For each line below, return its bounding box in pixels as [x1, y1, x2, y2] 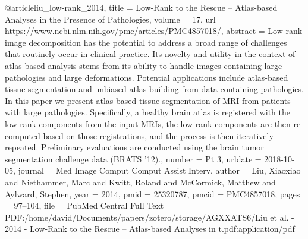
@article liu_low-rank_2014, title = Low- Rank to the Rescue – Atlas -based [5, 1, 278, 13]
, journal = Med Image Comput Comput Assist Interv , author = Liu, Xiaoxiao [13, 164, 301, 177]
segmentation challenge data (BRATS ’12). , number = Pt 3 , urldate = [5, 152, 262, 165]
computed [5, 129, 40, 141]
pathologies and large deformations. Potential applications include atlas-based [5, 71, 288, 83]
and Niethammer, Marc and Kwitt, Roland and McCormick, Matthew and [5, 175, 276, 188]
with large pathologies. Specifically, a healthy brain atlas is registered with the [5, 106, 290, 118]
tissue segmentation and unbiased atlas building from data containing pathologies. [5, 83, 304, 95]
